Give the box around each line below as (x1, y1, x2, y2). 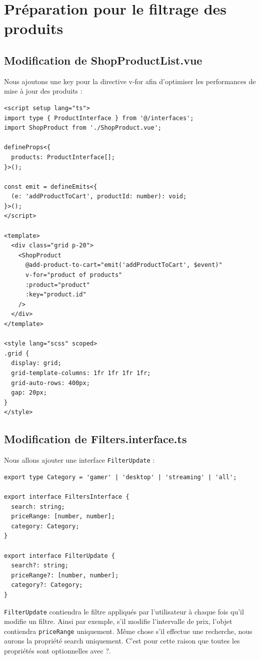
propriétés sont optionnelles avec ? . (4, 645, 111, 656)
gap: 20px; (11, 389, 47, 397)
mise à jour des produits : (4, 86, 82, 96)
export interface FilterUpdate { (4, 552, 115, 559)
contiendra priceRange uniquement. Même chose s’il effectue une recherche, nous (4, 625, 252, 636)
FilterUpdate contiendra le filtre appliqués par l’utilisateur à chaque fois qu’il (4, 606, 244, 616)
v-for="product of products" (25, 271, 122, 279)
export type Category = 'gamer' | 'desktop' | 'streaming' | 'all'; (4, 473, 237, 481)
